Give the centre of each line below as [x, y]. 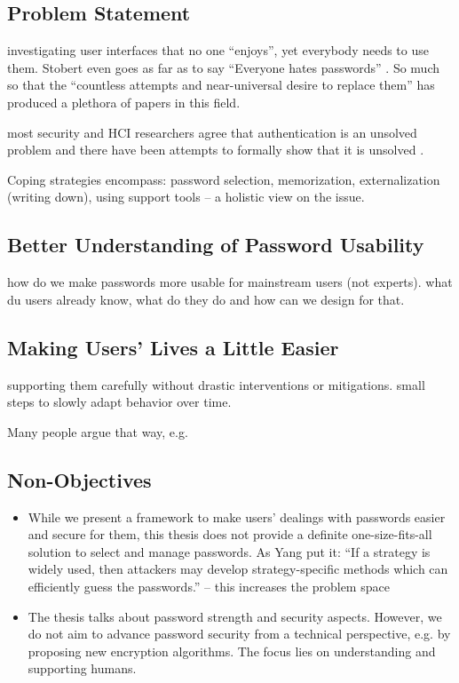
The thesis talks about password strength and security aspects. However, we [235, 616]
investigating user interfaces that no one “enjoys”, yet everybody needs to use [218, 50]
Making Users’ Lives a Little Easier [173, 347]
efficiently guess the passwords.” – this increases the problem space [209, 586]
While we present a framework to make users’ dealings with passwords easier [237, 516]
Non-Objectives [79, 479]
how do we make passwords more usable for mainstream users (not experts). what [230, 282]
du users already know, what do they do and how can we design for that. [206, 299]
